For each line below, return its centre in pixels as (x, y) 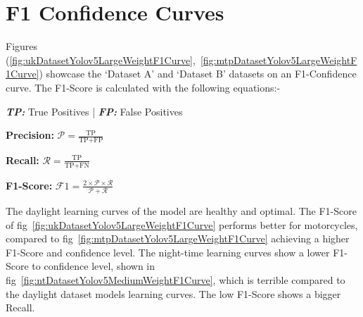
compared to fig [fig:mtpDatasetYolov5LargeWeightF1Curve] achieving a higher (178, 238)
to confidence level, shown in (94, 266)
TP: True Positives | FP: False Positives (94, 111)
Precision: (30, 135)
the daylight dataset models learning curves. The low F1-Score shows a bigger (173, 293)
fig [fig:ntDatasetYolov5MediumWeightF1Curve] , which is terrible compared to (176, 280)
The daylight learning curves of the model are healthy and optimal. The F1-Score (181, 211)
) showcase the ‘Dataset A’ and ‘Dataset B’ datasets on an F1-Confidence (198, 74)
